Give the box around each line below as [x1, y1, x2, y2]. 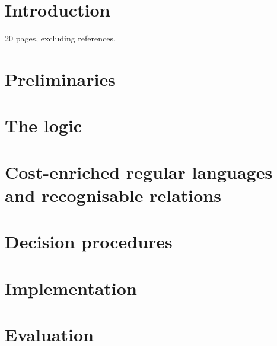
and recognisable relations [5, 182, 221, 207]
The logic [5, 113, 82, 137]
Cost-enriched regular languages [5, 159, 273, 184]
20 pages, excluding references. [5, 32, 116, 44]
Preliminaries [5, 66, 116, 91]
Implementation [5, 275, 137, 300]
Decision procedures [5, 229, 173, 254]
